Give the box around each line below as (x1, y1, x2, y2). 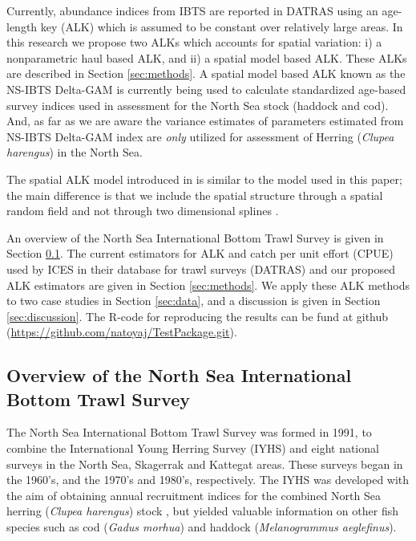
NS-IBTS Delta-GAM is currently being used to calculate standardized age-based (6, 80, 406, 97)
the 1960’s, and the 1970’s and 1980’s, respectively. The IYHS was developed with (6, 471, 410, 488)
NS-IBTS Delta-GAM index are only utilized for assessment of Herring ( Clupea (6, 128, 394, 144)
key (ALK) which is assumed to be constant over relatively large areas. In (40, 18, 403, 35)
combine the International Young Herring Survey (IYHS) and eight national (6, 440, 379, 457)
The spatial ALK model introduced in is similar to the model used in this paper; (6, 170, 402, 187)
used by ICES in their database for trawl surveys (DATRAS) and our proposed (6, 260, 396, 277)
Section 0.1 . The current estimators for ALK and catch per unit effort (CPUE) (6, 245, 394, 262)
